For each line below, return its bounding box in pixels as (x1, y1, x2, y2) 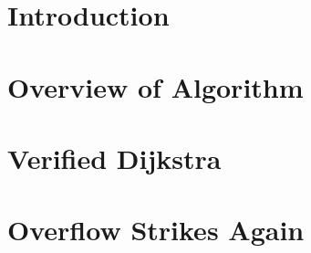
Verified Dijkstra (7, 139, 222, 176)
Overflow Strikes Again (7, 211, 305, 248)
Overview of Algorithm (7, 68, 304, 105)
